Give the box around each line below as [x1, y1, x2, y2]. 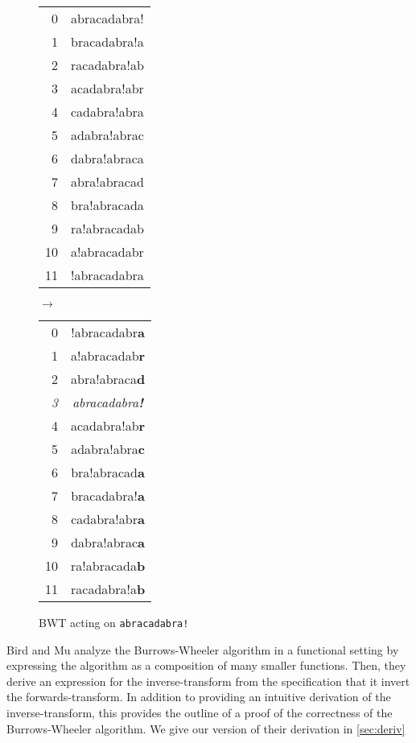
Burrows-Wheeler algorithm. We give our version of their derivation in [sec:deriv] [6, 720, 406, 737]
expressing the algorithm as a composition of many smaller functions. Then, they [6, 657, 406, 674]
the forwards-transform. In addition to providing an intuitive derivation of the [6, 688, 391, 705]
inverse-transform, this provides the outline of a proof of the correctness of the [6, 704, 393, 721]
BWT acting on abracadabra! [39, 614, 189, 630]
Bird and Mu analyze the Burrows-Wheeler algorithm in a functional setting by [6, 641, 399, 658]
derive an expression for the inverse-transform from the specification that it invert [6, 672, 410, 689]
